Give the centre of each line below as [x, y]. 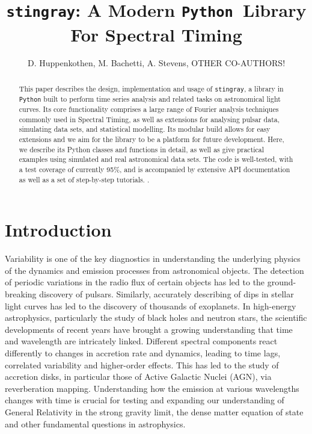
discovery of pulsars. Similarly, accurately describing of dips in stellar [167, 294]
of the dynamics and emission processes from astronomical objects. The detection [154, 270]
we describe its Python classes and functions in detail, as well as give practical [142, 149]
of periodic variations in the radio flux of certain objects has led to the [135, 282]
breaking [21, 294]
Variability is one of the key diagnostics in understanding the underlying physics [153, 259]
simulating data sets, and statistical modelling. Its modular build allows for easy [145, 129]
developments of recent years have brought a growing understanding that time [149, 329]
